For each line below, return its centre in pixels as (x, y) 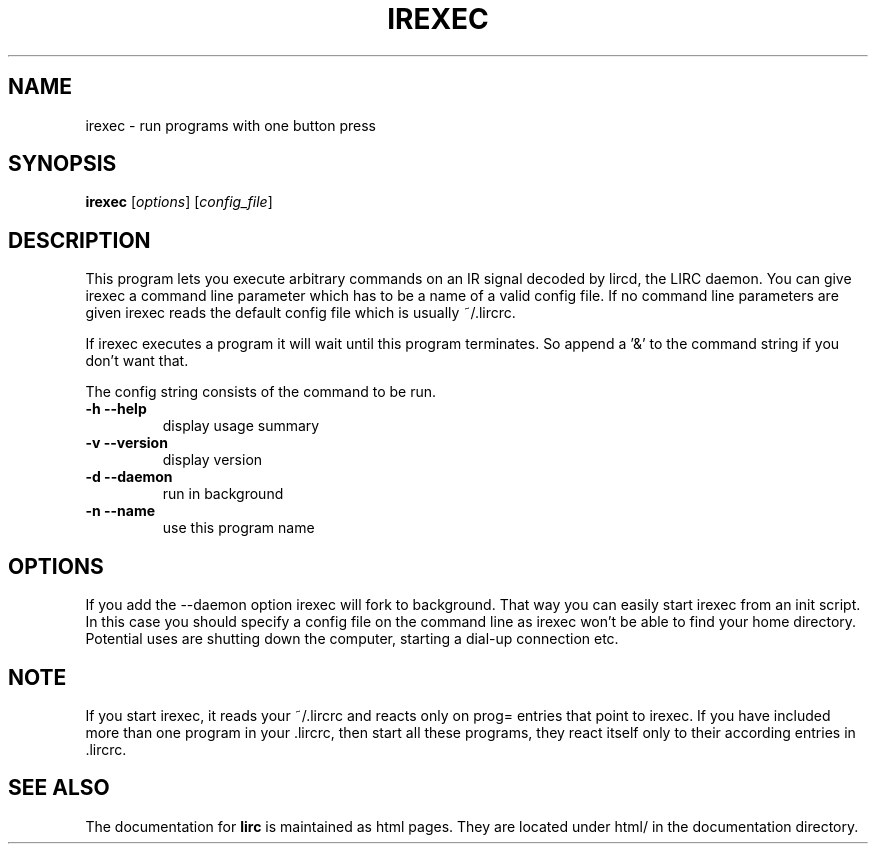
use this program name (238, 528)
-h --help (116, 409)
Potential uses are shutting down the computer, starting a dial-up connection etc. (352, 639)
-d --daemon (129, 477)
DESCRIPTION (79, 240)
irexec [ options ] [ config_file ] (179, 202)
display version (212, 460)
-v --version (126, 443)
